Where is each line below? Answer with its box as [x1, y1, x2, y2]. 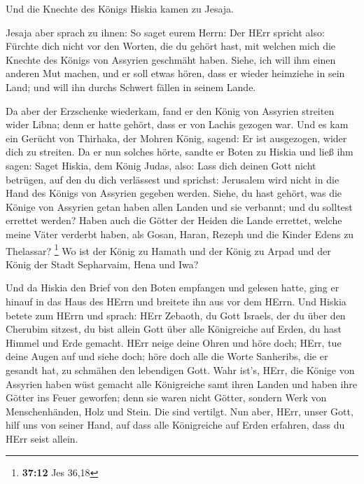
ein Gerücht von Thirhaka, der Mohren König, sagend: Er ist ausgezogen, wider [6, 130, 347, 145]
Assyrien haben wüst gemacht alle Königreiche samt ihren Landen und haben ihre [6, 376, 357, 391]
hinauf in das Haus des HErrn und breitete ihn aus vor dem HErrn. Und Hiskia [6, 293, 346, 308]
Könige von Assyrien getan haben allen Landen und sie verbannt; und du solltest [6, 199, 353, 214]
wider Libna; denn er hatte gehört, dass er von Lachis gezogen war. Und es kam [6, 117, 349, 132]
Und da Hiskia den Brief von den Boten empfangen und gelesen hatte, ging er [6, 280, 339, 295]
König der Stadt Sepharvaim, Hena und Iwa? [6, 256, 199, 271]
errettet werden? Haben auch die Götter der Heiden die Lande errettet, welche [6, 213, 342, 228]
